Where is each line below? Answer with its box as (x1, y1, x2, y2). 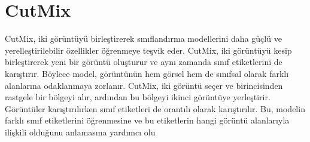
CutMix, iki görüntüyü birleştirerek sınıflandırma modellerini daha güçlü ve (5, 32, 282, 45)
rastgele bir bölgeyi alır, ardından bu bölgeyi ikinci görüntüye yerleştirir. (5, 91, 271, 103)
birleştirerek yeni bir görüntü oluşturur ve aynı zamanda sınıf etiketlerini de (5, 55, 282, 68)
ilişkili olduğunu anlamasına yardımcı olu (5, 125, 156, 138)
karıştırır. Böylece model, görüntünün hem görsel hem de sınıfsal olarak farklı (5, 67, 289, 79)
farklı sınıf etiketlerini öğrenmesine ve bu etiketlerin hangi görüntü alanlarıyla (5, 114, 290, 126)
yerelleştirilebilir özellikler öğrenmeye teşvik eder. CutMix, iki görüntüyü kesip (5, 44, 292, 56)
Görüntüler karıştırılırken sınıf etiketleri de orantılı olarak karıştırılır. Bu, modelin (5, 102, 305, 115)
